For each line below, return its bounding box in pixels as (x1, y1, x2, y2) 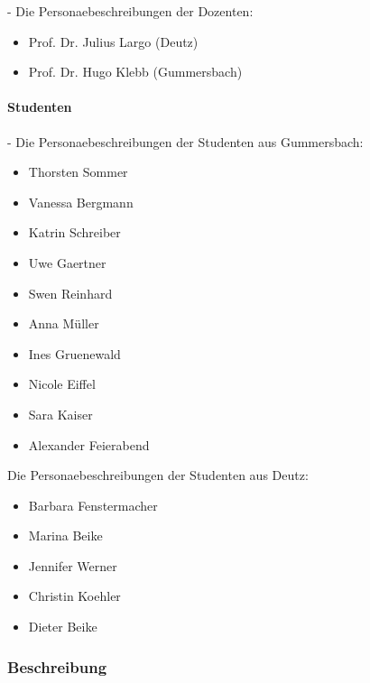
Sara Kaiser (28, 404, 93, 423)
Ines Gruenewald (28, 344, 121, 363)
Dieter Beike (28, 617, 97, 636)
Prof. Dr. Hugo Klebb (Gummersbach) (28, 62, 243, 81)
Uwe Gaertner (28, 253, 106, 272)
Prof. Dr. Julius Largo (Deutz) (28, 32, 199, 51)
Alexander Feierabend (28, 435, 150, 454)
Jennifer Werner (28, 556, 117, 575)
